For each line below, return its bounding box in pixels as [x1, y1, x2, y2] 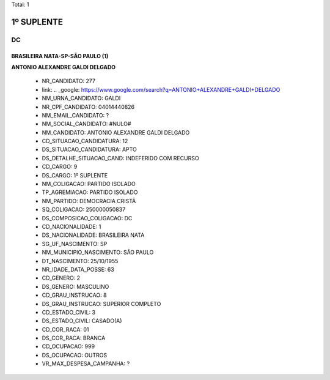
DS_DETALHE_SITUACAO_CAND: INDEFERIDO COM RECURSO [42, 154, 199, 162]
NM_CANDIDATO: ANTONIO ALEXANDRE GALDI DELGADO [42, 129, 190, 136]
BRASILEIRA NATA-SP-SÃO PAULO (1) [11, 52, 109, 59]
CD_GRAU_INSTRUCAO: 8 [42, 291, 107, 299]
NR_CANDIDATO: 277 [42, 77, 96, 85]
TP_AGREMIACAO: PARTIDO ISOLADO [42, 188, 138, 196]
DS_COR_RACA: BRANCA [42, 334, 106, 342]
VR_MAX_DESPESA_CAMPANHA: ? [42, 360, 130, 367]
